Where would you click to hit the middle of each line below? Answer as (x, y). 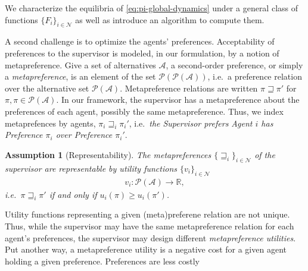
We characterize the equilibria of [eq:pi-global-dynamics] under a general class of (152, 8)
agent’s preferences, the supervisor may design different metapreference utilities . (150, 237)
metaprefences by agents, (50, 123)
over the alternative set (47, 88)
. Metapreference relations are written (189, 88)
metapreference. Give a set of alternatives (80, 64)
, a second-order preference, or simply (234, 64)
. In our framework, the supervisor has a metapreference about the (178, 100)
